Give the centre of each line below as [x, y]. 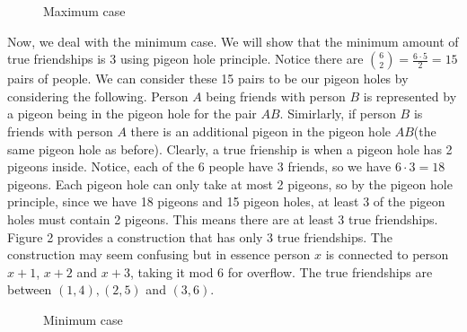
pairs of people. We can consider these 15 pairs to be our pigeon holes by [208, 79]
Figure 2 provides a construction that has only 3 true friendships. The [200, 236]
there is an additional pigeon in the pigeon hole [261, 131]
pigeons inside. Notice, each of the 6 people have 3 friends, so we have [199, 166]
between [30, 289]
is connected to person [387, 254]
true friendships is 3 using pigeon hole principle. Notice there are [185, 59]
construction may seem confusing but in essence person [159, 254]
